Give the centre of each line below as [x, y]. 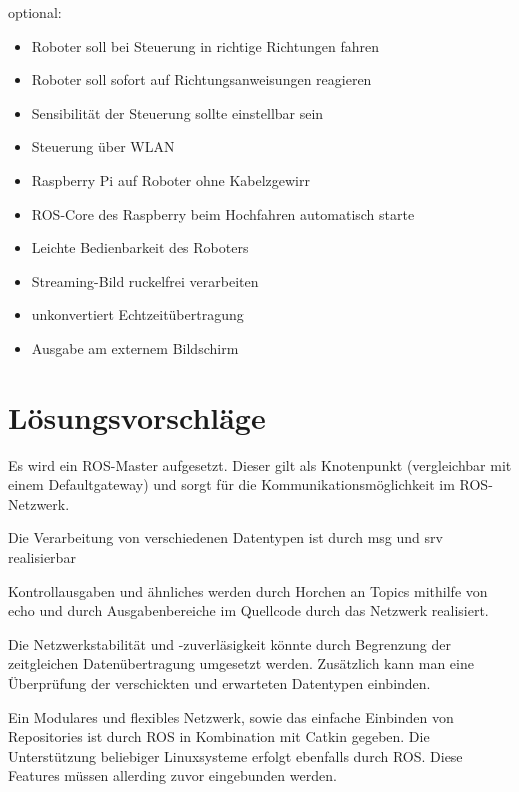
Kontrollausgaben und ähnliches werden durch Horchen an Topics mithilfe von [248, 590]
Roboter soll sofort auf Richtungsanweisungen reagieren [201, 79]
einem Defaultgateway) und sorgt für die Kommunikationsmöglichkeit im [231, 484]
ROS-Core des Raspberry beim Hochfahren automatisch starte [223, 213]
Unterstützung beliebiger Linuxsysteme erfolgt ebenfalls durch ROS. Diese [235, 755]
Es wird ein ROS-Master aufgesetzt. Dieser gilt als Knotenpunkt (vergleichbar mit [260, 464]
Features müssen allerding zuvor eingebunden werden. [172, 775]
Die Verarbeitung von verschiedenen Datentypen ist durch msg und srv [225, 537]
